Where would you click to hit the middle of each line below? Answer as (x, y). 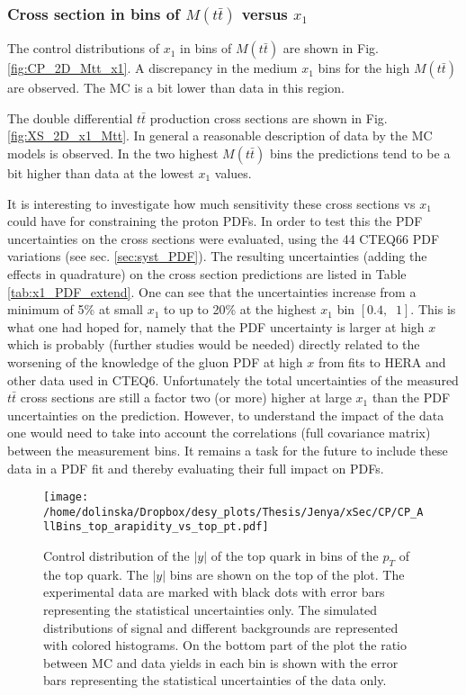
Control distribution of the (116, 556)
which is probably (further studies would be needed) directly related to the (214, 344)
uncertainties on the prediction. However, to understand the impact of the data (226, 415)
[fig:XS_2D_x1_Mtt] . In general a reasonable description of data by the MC (220, 135)
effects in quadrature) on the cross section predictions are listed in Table (207, 273)
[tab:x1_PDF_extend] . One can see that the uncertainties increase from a (212, 291)
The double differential (70, 117)
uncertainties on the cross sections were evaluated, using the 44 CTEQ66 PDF (224, 238)
